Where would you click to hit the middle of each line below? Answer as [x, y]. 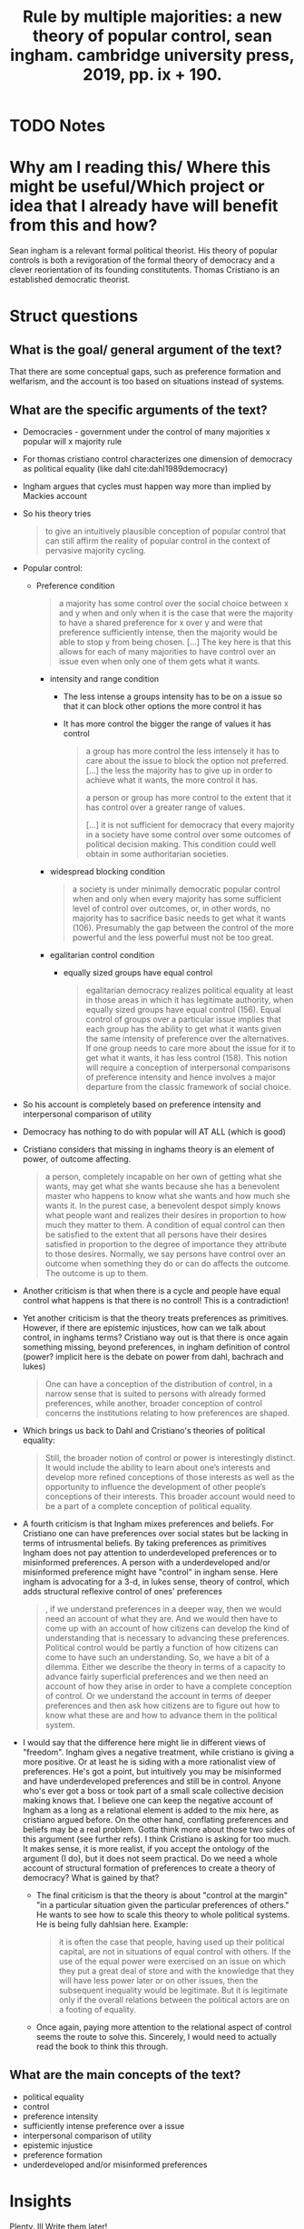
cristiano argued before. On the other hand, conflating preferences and [155, 1819]
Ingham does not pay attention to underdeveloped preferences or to [149, 1553]
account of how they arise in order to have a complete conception [168, 1686]
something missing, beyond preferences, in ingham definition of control [156, 1346]
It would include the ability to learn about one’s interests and [157, 1467]
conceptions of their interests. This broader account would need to [170, 1496]
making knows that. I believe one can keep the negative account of [148, 1800]
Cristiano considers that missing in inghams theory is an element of [148, 1149]
